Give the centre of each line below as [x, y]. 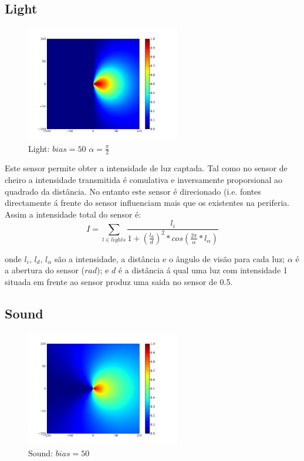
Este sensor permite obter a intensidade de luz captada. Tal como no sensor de [146, 168]
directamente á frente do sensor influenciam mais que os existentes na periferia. [147, 203]
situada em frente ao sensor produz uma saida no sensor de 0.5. [119, 281]
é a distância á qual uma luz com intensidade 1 [203, 270]
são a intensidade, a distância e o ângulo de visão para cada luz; [170, 258]
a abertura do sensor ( [45, 270]
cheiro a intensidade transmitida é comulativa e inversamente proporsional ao [143, 179]
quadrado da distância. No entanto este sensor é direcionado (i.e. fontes [133, 191]
